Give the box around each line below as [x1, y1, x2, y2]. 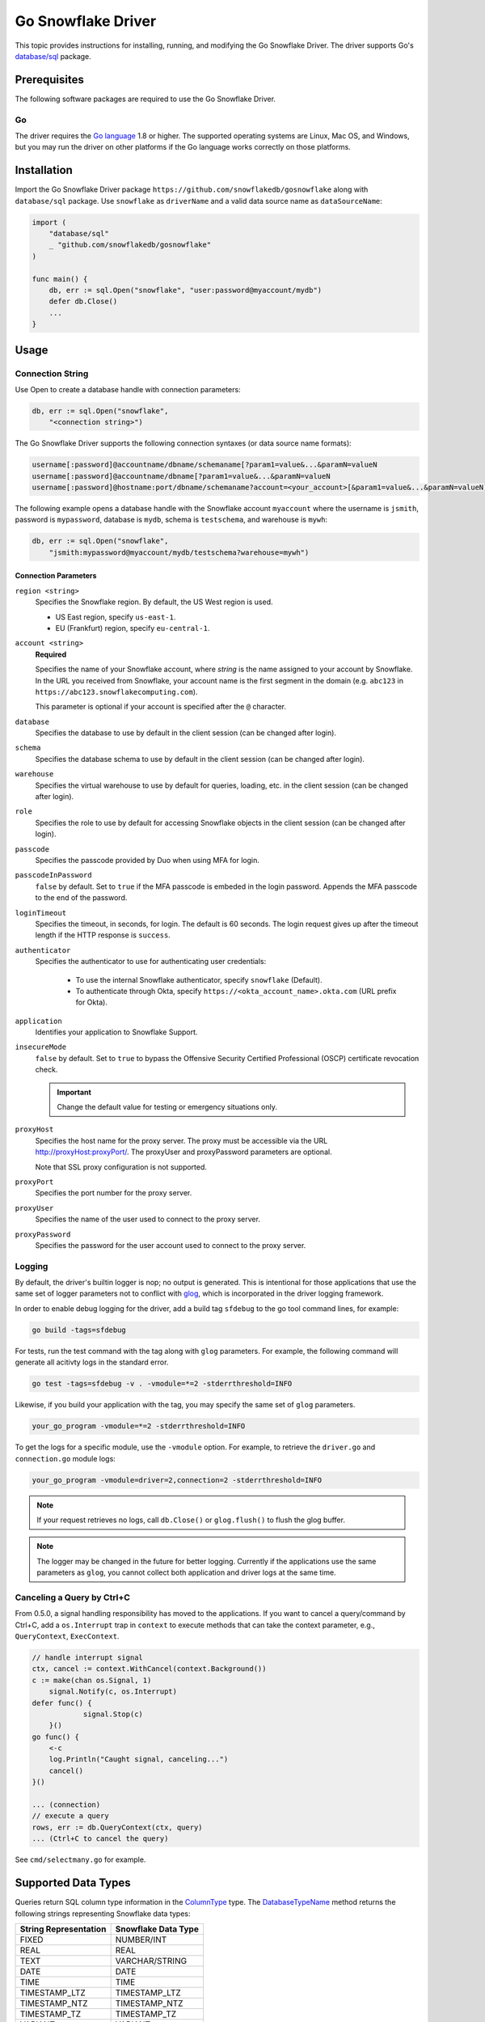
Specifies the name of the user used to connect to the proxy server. [35, 1214, 260, 1225]
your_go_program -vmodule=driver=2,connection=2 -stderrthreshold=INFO [32, 1475, 323, 1484]
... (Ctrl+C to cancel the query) [32, 1834, 169, 1843]
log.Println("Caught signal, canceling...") [48, 1755, 229, 1764]
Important [57, 1087, 92, 1097]
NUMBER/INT [115, 1934, 167, 1945]
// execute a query [32, 1812, 109, 1821]
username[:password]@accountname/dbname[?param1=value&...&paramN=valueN [32, 472, 331, 480]
